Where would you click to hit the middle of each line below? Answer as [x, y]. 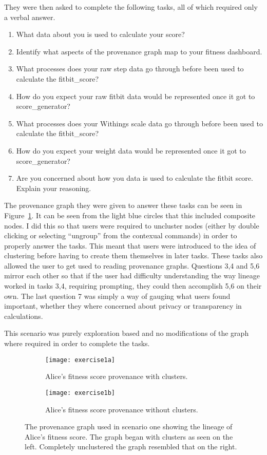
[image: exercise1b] [80, 393]
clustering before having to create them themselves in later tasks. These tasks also [133, 255]
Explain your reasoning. [54, 188]
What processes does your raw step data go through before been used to [130, 69]
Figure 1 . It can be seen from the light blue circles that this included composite [130, 215]
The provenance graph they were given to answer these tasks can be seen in [123, 205]
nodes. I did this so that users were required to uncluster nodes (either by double [132, 225]
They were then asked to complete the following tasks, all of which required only [131, 7]
